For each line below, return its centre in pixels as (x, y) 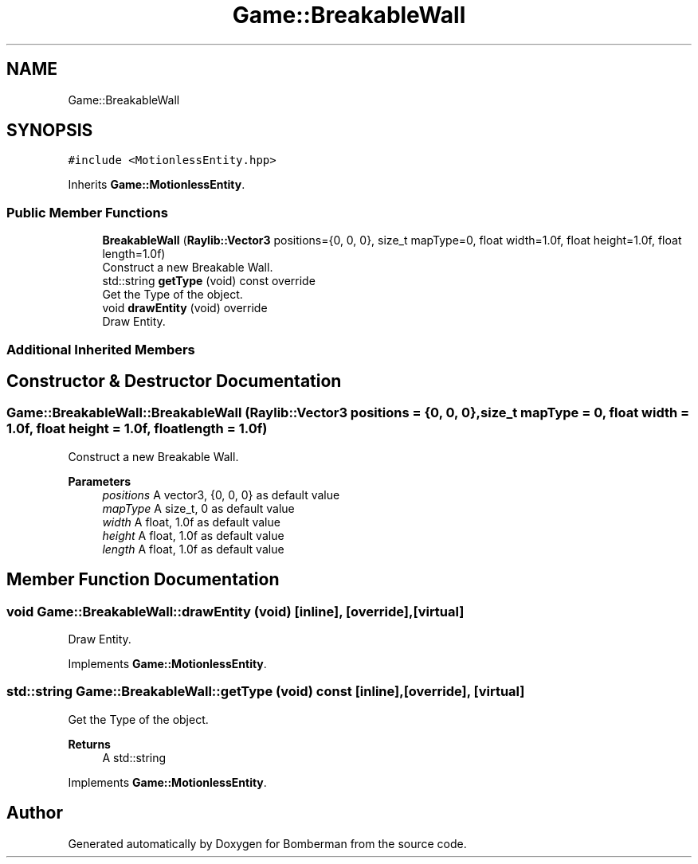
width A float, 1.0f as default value (191, 522)
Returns (89, 744)
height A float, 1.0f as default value (193, 535)
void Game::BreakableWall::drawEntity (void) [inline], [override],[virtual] (235, 611)
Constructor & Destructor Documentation (174, 381)
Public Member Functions (87, 212)
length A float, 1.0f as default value (193, 549)
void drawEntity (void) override (185, 308)
